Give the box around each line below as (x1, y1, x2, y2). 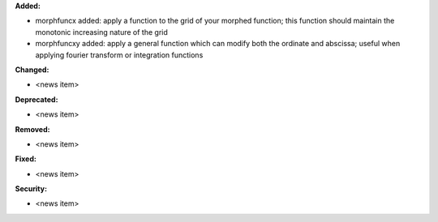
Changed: (15, 65, 49, 75)
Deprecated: (15, 94, 58, 105)
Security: (15, 184, 48, 194)
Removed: (15, 124, 50, 134)
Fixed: (15, 154, 36, 164)
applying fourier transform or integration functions (35, 49, 204, 60)
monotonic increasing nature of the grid (35, 27, 168, 36)
